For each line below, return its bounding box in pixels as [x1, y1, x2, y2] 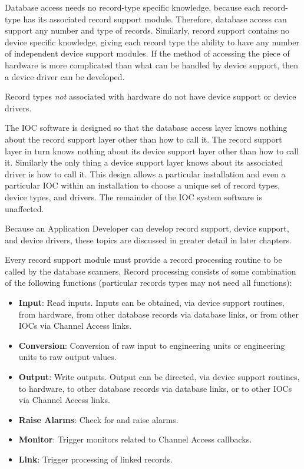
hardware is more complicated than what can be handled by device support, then [5, 58, 299, 71]
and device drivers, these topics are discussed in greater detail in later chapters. [5, 233, 292, 246]
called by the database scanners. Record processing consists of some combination [5, 265, 296, 277]
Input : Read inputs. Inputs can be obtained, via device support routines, [18, 296, 285, 309]
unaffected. [5, 202, 44, 214]
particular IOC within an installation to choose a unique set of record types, [5, 179, 280, 191]
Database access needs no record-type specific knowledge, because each [5, 1, 260, 13]
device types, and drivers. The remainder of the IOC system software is [5, 190, 262, 203]
